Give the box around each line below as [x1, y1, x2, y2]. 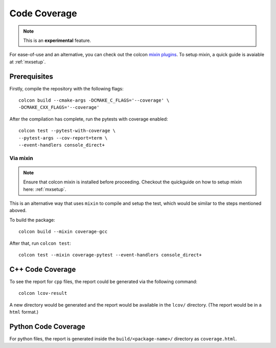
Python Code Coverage [9, 322, 85, 331]
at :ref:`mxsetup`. [9, 59, 46, 65]
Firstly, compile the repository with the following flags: [9, 85, 124, 91]
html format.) [9, 309, 39, 315]
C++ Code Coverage [9, 265, 76, 273]
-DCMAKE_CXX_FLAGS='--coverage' [18, 105, 100, 110]
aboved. [9, 207, 27, 214]
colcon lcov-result [18, 290, 67, 296]
